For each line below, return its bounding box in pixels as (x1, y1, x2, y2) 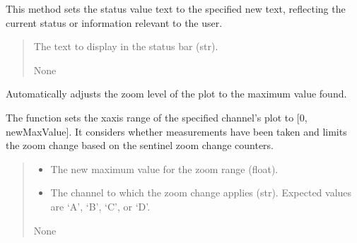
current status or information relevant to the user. (6, 15, 223, 30)
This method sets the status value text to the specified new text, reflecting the (6, 1, 346, 16)
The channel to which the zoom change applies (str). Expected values (50, 185, 352, 200)
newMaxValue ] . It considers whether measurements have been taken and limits (6, 124, 347, 138)
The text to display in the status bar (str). (33, 39, 218, 54)
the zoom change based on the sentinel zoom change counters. (6, 138, 274, 153)
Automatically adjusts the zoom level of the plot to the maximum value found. (6, 86, 347, 101)
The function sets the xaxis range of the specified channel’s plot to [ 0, (6, 109, 308, 124)
